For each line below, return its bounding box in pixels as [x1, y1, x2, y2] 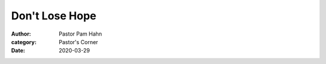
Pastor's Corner [59, 38, 98, 45]
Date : [11, 47, 25, 54]
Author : [11, 30, 31, 37]
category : [11, 38, 37, 45]
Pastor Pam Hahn [59, 30, 103, 37]
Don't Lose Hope [11, 9, 97, 22]
